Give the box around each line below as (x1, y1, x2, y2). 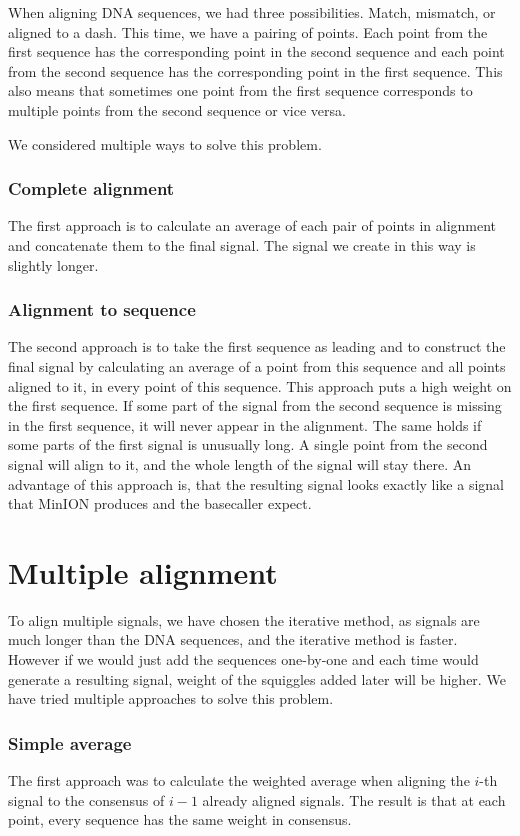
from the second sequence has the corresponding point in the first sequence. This (8, 60, 503, 81)
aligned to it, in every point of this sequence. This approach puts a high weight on (8, 375, 512, 396)
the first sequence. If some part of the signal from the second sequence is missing (8, 395, 502, 416)
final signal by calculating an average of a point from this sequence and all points (8, 355, 506, 376)
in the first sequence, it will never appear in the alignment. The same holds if (8, 414, 482, 435)
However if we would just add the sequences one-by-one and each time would (8, 649, 479, 670)
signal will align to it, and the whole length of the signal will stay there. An (8, 453, 472, 474)
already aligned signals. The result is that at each (202, 789, 506, 810)
